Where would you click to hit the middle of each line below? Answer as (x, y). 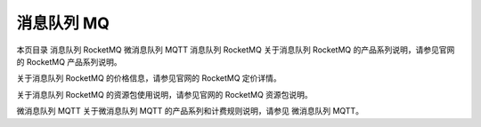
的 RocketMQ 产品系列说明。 (69, 61)
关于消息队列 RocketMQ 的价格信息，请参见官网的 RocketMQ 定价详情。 (149, 78)
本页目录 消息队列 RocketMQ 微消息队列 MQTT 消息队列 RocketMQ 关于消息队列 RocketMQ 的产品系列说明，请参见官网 (236, 50)
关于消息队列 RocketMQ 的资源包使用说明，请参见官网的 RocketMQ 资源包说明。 (165, 94)
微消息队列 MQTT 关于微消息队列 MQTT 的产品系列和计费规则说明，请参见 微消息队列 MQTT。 (190, 111)
